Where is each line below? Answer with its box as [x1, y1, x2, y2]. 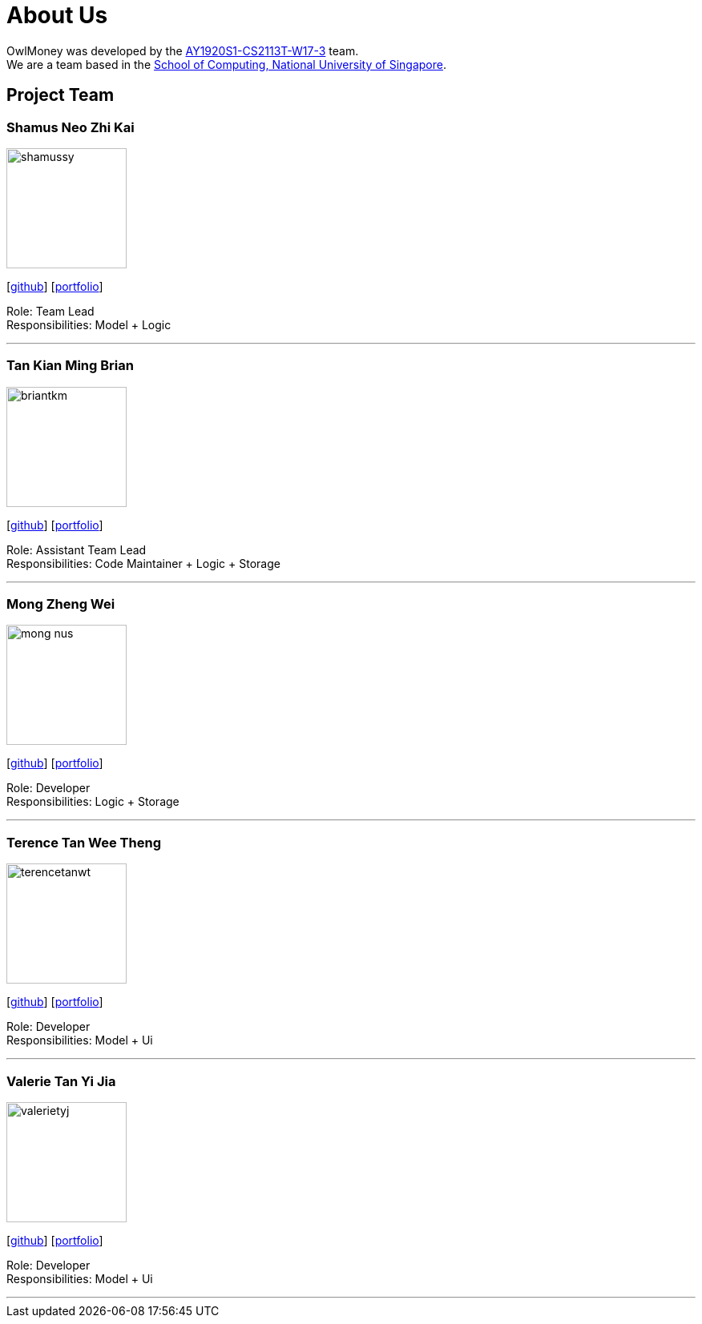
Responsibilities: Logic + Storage [6, 795, 180, 809]
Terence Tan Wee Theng [6, 834, 161, 851]
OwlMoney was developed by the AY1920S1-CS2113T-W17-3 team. [6, 43, 359, 58]
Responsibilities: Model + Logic [6, 317, 171, 332]
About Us [6, 2, 108, 29]
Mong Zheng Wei [6, 596, 115, 613]
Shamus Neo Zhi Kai [6, 119, 135, 135]
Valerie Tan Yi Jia [6, 1072, 116, 1089]
